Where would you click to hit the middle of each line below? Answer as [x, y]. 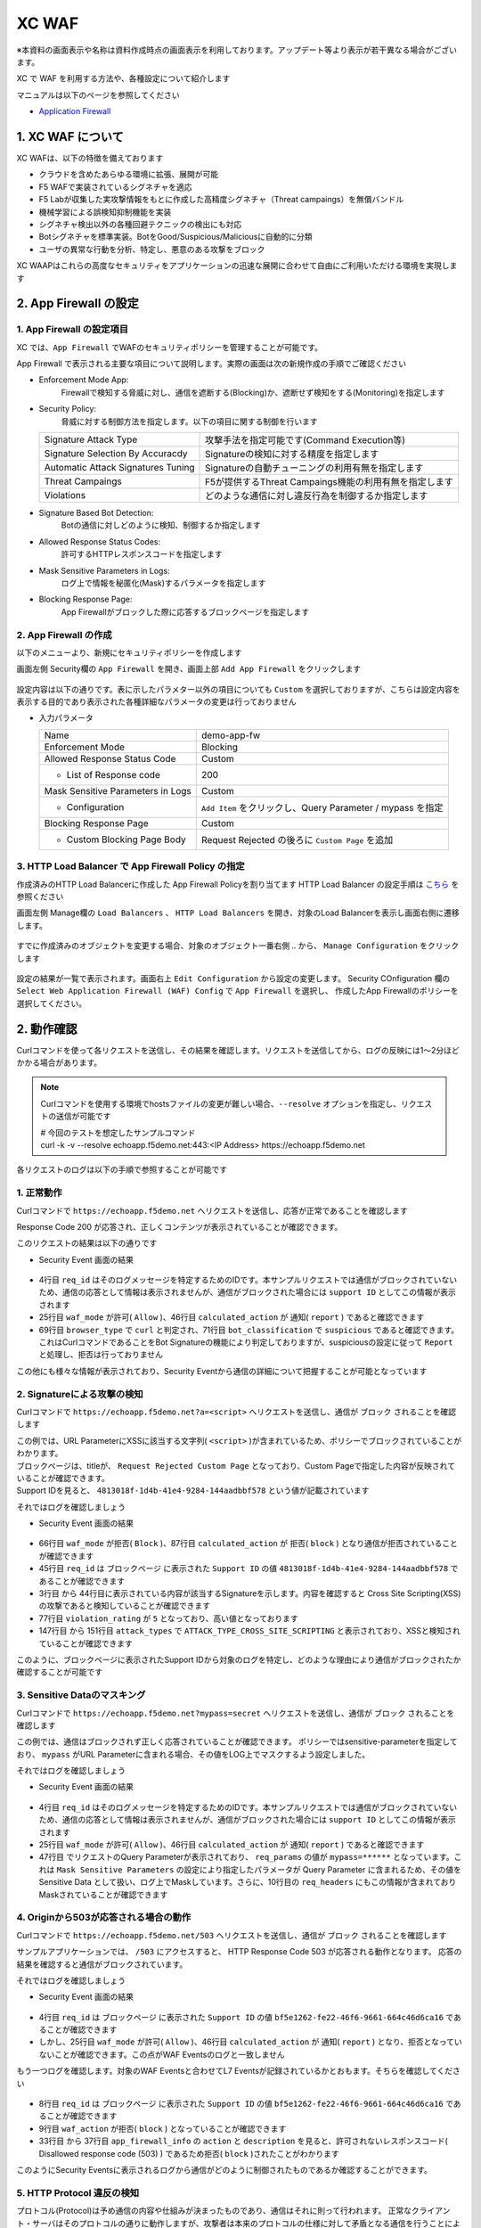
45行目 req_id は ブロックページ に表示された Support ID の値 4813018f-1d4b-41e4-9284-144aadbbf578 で [249, 1569]
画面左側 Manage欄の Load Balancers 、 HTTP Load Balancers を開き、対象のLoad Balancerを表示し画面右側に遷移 [238, 913]
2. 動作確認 [47, 1029]
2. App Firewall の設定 [78, 303]
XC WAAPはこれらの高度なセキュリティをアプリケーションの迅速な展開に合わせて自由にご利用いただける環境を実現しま [237, 266]
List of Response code [113, 774]
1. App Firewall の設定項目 [73, 330]
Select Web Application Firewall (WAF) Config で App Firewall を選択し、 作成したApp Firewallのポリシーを [237, 991]
